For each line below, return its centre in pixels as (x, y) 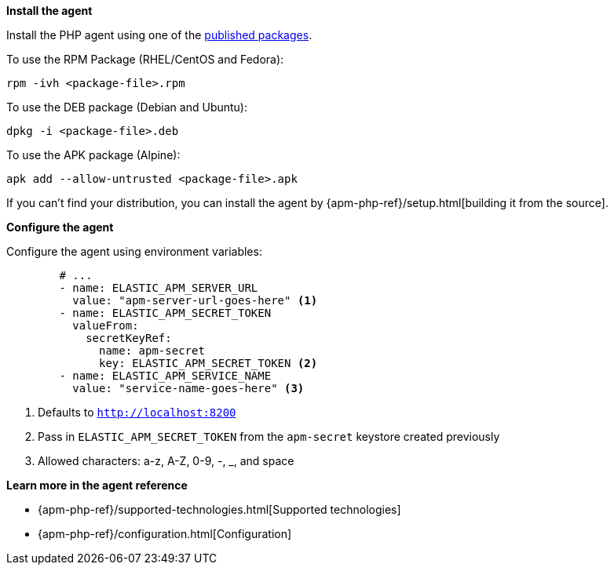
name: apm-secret (152, 351)
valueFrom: (106, 326)
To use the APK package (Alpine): (93, 155)
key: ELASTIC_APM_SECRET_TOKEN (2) (208, 363)
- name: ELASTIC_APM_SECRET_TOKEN (165, 313)
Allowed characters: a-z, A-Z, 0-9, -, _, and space (166, 461)
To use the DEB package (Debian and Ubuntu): (127, 107)
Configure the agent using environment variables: (134, 251)
